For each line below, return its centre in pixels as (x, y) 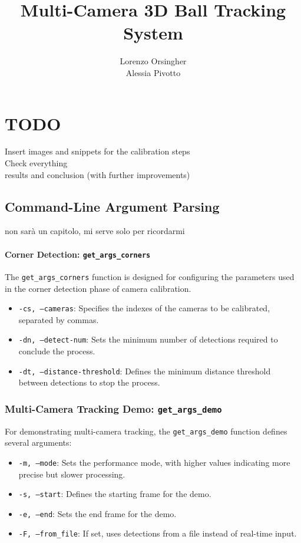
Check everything (36, 163)
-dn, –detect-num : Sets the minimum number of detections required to (148, 339)
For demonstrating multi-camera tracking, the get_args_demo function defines (146, 431)
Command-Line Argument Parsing (112, 206)
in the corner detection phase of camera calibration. (98, 288)
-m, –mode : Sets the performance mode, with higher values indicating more (154, 462)
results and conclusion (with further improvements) (97, 174)
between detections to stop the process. (89, 382)
